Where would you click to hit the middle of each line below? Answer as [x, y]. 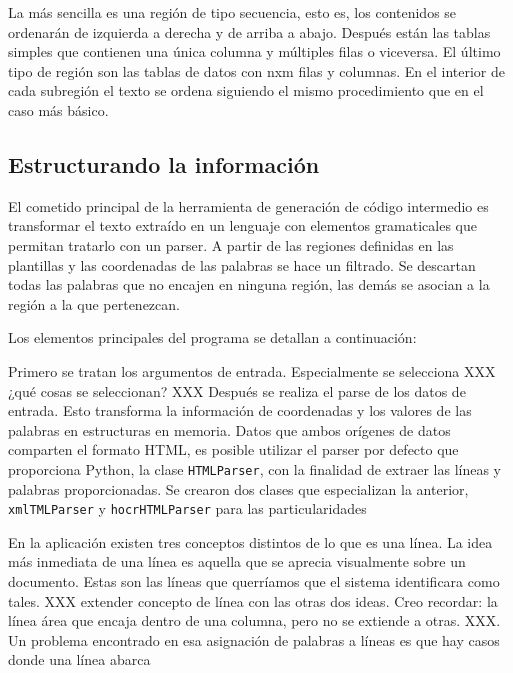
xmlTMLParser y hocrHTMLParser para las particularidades [187, 508]
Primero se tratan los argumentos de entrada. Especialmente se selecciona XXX [252, 370]
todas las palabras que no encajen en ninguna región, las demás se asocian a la [249, 284]
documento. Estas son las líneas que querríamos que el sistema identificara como [254, 580]
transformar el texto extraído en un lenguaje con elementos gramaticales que [243, 225]
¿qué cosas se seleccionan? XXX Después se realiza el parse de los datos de [237, 390]
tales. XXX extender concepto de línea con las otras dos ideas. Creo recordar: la [253, 600]
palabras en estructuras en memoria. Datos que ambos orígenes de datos [229, 429]
